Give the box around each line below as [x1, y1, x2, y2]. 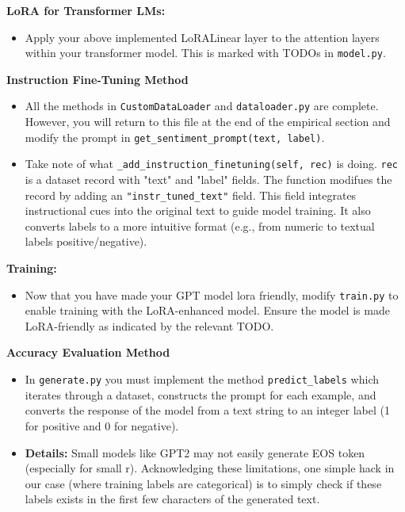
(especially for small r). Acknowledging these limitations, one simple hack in [25, 460, 395, 476]
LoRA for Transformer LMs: [6, 2, 166, 18]
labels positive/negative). [25, 233, 147, 250]
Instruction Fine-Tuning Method [6, 71, 189, 87]
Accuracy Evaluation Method [6, 344, 170, 361]
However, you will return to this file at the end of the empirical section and [25, 113, 391, 130]
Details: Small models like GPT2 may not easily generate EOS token [25, 444, 365, 460]
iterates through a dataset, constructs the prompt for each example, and [25, 386, 376, 403]
